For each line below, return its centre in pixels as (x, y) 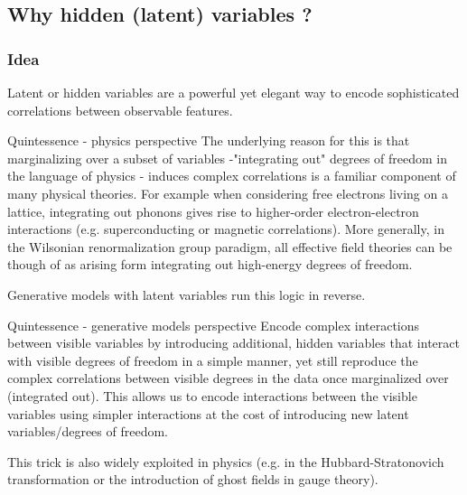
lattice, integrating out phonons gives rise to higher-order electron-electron (213, 211)
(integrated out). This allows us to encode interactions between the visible (212, 395)
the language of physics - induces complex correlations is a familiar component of (232, 176)
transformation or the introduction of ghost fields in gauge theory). (193, 479)
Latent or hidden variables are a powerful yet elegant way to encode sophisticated (233, 92)
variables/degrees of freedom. (88, 431)
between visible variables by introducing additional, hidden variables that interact (233, 343)
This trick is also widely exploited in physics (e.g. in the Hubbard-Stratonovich (226, 461)
